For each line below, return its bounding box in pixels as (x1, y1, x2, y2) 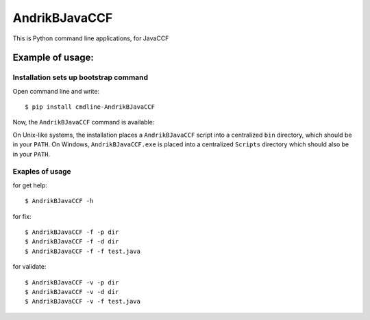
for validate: (12, 263, 47, 271)
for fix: (12, 212, 32, 220)
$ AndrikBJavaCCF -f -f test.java (25, 247, 140, 255)
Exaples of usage (12, 167, 71, 176)
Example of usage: (12, 52, 94, 64)
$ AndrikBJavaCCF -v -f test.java (25, 297, 140, 306)
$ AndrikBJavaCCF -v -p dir (25, 278, 119, 286)
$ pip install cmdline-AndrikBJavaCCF (25, 103, 156, 111)
